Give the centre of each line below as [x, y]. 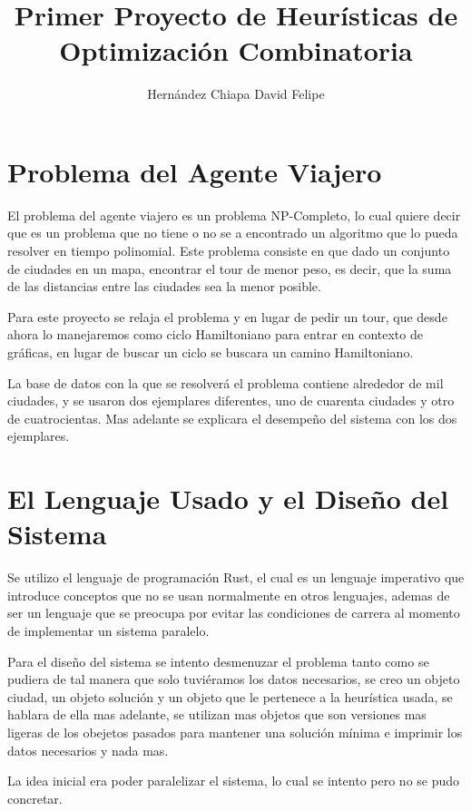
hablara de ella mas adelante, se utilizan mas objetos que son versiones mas [217, 714]
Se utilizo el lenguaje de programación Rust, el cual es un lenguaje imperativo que [236, 577]
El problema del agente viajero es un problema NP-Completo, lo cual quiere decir [234, 215]
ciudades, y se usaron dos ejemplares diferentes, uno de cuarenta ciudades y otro [231, 401]
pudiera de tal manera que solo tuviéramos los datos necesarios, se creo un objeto [234, 679]
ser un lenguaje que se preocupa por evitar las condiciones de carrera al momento [234, 613]
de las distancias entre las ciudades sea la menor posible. [164, 286]
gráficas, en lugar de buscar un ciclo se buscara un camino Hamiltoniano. [211, 352]
